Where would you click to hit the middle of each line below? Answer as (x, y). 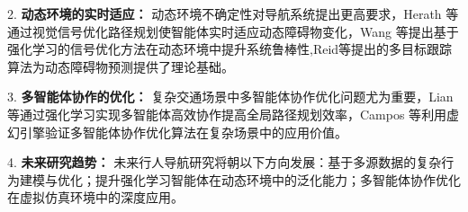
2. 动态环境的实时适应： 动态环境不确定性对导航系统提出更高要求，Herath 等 (233, 13)
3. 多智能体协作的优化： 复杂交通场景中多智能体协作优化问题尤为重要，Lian (230, 97)
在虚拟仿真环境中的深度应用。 (95, 197)
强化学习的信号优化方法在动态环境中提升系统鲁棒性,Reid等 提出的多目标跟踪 (230, 49)
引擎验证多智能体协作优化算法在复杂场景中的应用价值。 (183, 132)
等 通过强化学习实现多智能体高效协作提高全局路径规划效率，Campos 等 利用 (227, 114)
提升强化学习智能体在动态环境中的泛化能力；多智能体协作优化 (278, 179)
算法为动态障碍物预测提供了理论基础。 (121, 66)
